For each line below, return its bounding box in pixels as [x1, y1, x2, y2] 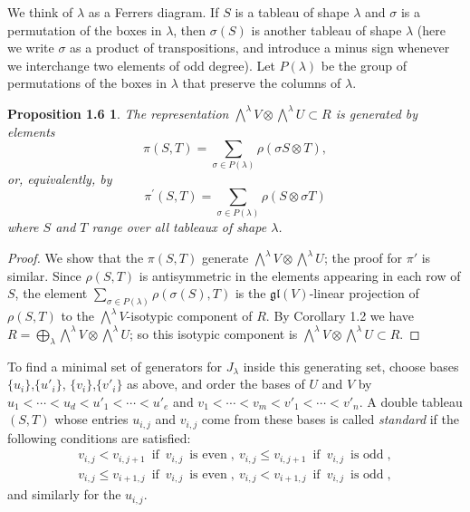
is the [235, 284, 266, 303]
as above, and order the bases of [127, 374, 305, 393]
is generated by [335, 103, 418, 122]
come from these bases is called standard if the [201, 410, 459, 429]
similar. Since [7, 266, 82, 285]
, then [173, 20, 206, 39]
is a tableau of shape [235, 3, 350, 21]
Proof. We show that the [7, 248, 144, 267]
